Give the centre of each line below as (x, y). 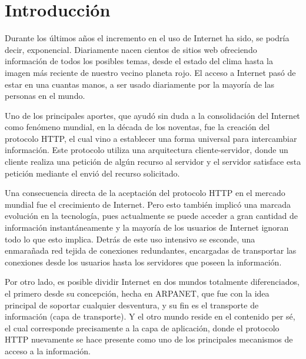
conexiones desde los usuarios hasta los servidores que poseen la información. (143, 262)
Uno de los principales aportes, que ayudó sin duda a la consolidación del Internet (152, 115)
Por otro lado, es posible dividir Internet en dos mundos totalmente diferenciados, (152, 282)
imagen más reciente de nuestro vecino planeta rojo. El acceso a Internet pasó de (150, 72)
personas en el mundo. (45, 96)
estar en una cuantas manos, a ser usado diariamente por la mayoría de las (139, 84)
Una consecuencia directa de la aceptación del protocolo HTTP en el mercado (145, 193)
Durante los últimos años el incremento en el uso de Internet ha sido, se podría (147, 38)
